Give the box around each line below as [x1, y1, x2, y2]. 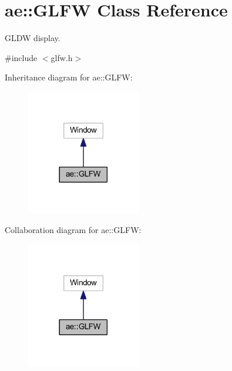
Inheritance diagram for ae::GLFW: [5, 71, 133, 83]
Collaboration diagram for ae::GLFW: [5, 224, 142, 236]
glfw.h [51, 51, 73, 63]
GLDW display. [5, 32, 60, 44]
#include [5, 51, 38, 63]
